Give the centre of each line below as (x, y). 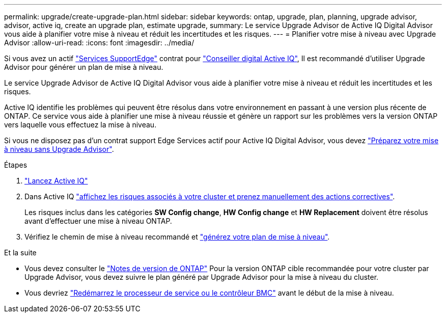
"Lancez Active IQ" (56, 181)
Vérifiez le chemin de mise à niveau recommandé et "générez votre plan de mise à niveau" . (177, 237)
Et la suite (20, 253)
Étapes (16, 165)
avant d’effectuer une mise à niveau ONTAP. (98, 221)
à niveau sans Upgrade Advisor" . (59, 149)
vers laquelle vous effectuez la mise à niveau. (80, 125)
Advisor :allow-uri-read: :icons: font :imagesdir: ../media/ (99, 43)
